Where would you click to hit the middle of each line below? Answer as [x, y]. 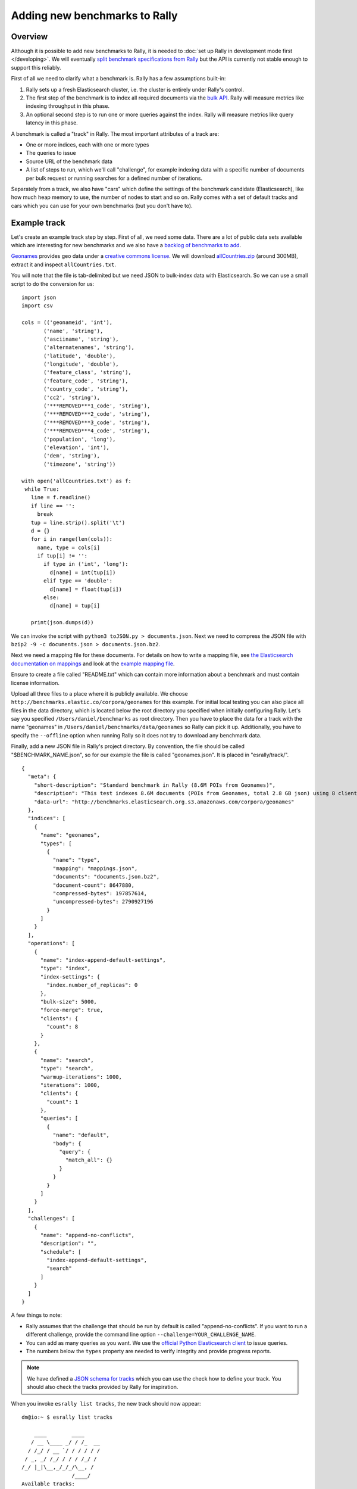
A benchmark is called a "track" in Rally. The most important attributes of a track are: [115, 133]
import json [39, 297]
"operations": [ [51, 943]
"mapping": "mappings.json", [95, 868]
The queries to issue [51, 153]
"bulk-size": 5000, [69, 1002]
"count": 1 [62, 1102]
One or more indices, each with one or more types [87, 144]
